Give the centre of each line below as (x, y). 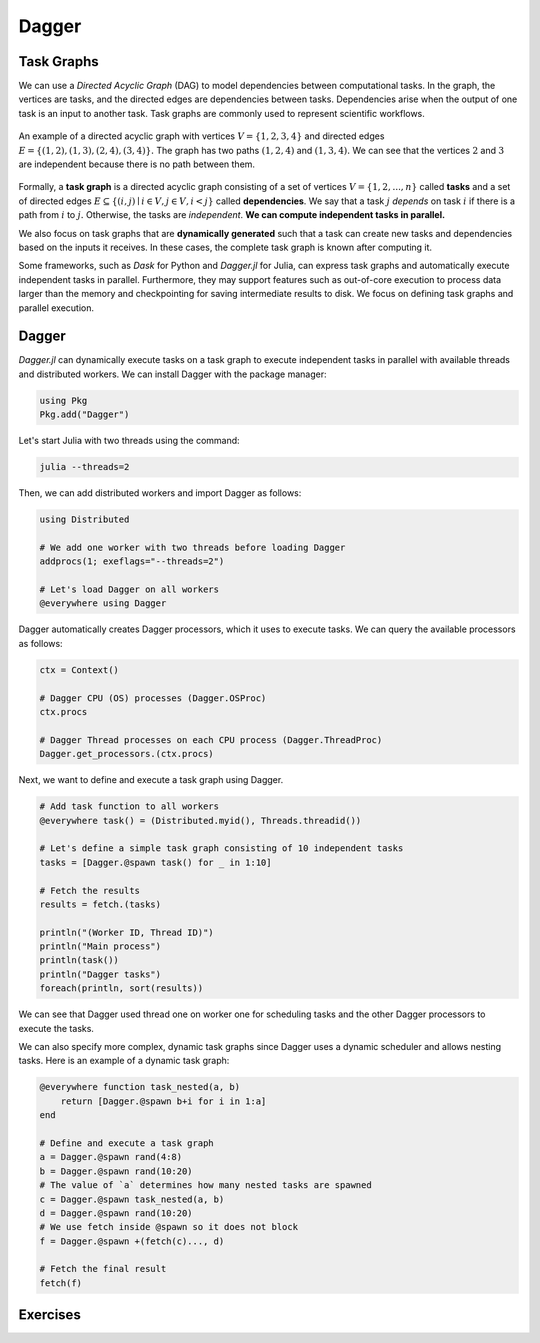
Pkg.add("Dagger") (84, 414)
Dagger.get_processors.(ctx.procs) (126, 754)
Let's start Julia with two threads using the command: (129, 441)
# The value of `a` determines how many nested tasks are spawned (205, 1185)
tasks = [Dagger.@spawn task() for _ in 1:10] (155, 862)
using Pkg (63, 400)
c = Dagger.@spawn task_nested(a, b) (132, 1199)
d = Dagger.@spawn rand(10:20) (116, 1213)
